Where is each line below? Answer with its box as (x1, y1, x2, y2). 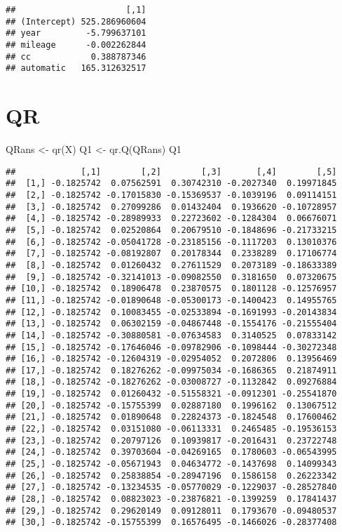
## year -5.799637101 (6, 28, 146, 39)
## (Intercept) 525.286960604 (6, 16, 146, 27)
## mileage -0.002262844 (6, 39, 146, 50)
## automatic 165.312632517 (6, 63, 146, 74)
